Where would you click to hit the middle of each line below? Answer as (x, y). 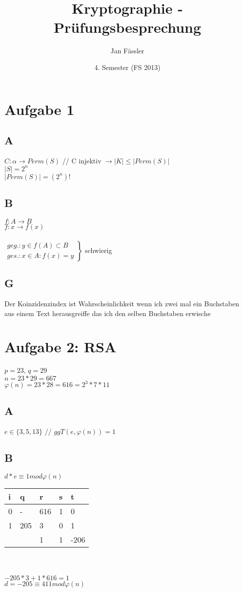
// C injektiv (82, 160)
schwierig (99, 250)
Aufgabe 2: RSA (61, 347)
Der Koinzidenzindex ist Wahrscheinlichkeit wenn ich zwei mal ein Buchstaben (122, 303)
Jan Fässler (127, 51)
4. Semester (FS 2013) (127, 67)
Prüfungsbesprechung (127, 27)
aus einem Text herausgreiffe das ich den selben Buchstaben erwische (108, 313)
